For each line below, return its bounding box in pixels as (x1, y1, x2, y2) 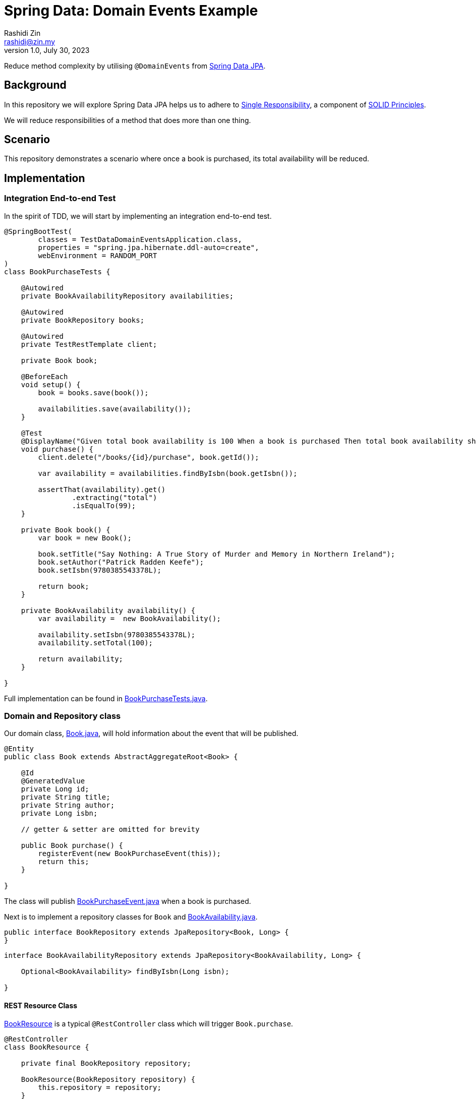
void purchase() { (21, 445, 94, 453)
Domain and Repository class (4, 711, 121, 721)
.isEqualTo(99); (72, 501, 136, 510)
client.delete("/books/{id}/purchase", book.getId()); (38, 453, 259, 461)
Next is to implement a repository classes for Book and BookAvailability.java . (4, 912, 258, 922)
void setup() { (21, 380, 81, 389)
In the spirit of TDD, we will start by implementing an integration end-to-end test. (4, 211, 272, 220)
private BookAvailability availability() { (21, 606, 196, 615)
